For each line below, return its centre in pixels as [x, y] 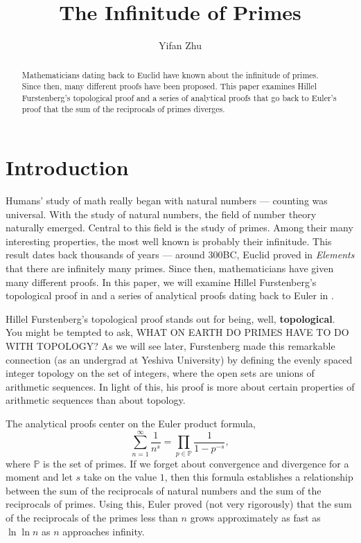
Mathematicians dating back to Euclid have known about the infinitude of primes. [170, 74]
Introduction [67, 167]
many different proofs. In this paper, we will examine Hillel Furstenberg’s [161, 282]
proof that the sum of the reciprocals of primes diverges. [123, 109]
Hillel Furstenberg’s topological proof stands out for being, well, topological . [170, 318]
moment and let [39, 477]
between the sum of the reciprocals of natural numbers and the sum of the [164, 490]
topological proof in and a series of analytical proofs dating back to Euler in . [170, 295]
